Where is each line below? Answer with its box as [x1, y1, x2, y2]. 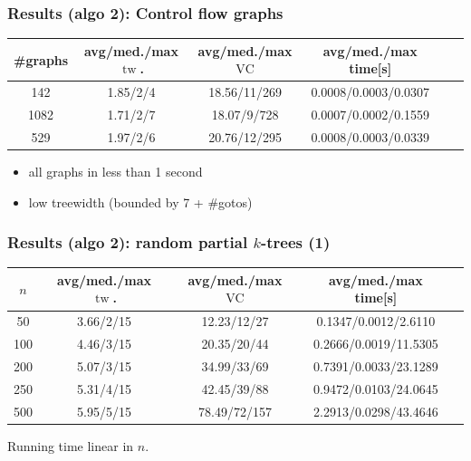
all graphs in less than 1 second [28, 161, 203, 180]
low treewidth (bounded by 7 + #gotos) [28, 192, 253, 211]
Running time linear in [7, 436, 134, 455]
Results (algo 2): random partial [7, 231, 248, 254]
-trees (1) [261, 231, 331, 254]
